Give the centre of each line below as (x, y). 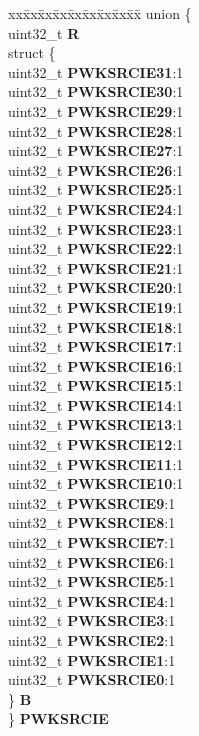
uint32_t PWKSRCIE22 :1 (96, 248)
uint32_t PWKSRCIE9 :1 (92, 502)
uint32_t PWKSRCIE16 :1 (96, 365)
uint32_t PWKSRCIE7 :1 (92, 542)
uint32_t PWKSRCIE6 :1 (92, 561)
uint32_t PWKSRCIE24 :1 (96, 208)
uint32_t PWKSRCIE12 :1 (96, 444)
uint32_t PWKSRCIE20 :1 (96, 287)
